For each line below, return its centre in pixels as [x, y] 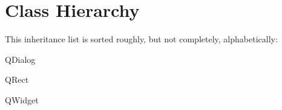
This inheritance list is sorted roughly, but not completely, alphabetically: [141, 39]
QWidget [22, 99]
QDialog [20, 59]
